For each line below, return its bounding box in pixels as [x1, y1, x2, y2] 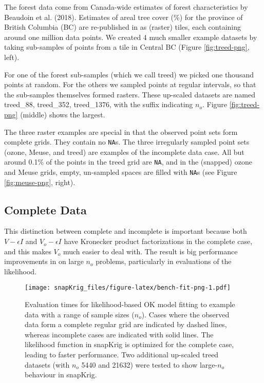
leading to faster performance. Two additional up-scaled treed [25, 349, 219, 360]
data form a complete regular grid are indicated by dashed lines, [25, 319, 227, 330]
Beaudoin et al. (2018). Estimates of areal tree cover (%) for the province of [4, 11, 243, 22]
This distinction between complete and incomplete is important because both [4, 226, 247, 236]
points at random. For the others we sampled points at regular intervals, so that [4, 79, 256, 90]
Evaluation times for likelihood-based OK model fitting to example [25, 299, 235, 310]
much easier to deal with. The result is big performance [63, 246, 238, 256]
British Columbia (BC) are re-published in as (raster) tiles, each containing [4, 22, 241, 32]
